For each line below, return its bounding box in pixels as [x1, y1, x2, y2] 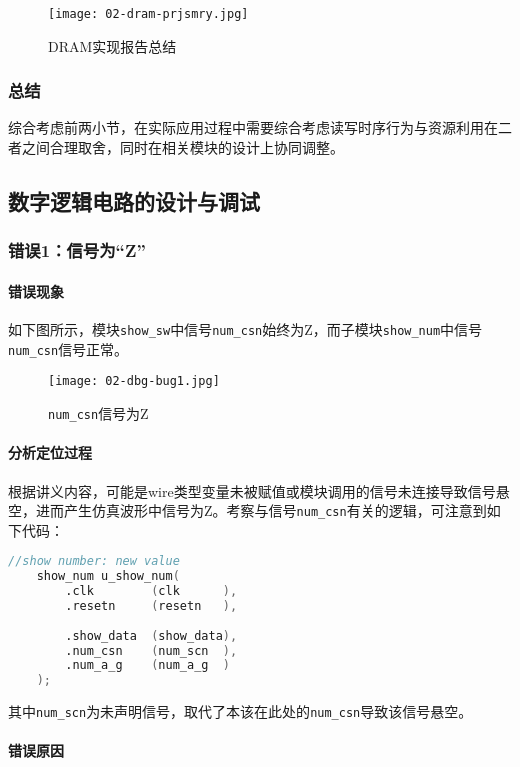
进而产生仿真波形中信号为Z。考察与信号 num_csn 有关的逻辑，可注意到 [35, 500, 487, 521]
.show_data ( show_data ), [65, 628, 238, 643]
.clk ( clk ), [65, 584, 238, 599]
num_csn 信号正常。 [8, 338, 129, 359]
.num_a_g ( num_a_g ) [65, 658, 230, 673]
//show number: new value [8, 554, 180, 569]
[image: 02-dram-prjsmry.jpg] [48, 7, 249, 21]
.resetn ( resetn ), [65, 598, 238, 613]
